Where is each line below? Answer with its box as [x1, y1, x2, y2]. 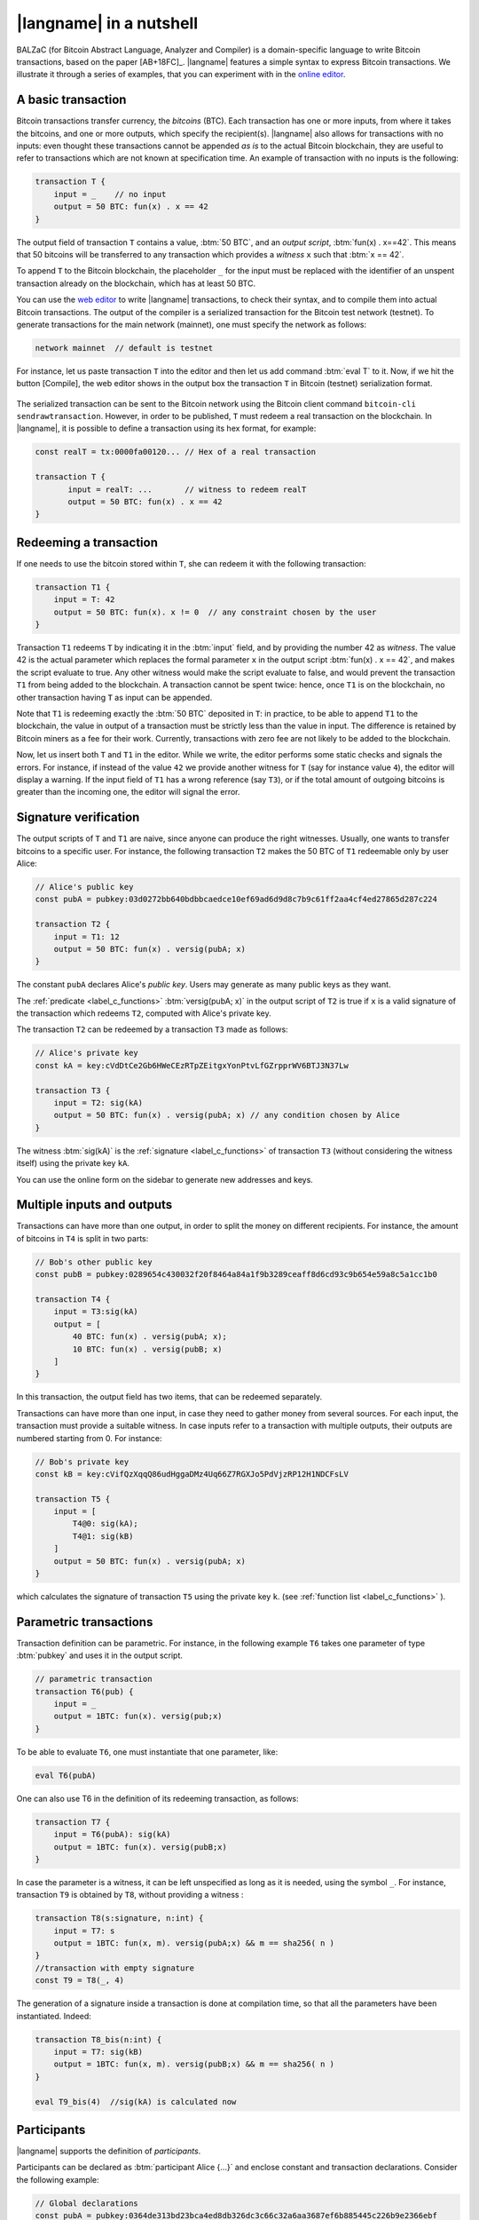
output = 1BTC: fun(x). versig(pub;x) [53, 1711, 223, 1722]
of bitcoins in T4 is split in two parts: [16, 1233, 149, 1243]
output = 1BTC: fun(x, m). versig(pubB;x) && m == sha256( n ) [53, 2059, 335, 2069]
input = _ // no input [53, 189, 167, 199]
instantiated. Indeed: [16, 2010, 92, 2021]
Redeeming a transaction [16, 535, 159, 550]
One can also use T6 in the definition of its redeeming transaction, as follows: [16, 1793, 299, 1804]
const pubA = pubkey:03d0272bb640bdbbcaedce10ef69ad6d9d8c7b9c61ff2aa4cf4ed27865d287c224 [35, 894, 438, 905]
